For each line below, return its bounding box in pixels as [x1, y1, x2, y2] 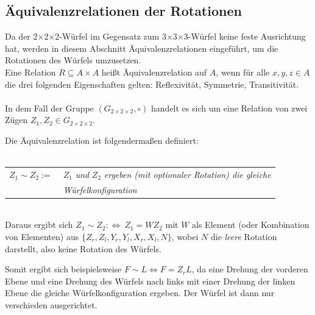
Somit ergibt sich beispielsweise [5, 263, 122, 275]
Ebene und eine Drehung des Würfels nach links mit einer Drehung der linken [5, 274, 296, 287]
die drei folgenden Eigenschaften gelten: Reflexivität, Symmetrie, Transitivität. [5, 77, 299, 90]
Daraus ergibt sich [5, 218, 73, 231]
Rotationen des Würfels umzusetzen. [5, 54, 141, 66]
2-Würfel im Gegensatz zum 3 [55, 30, 166, 43]
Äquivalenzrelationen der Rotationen [5, 1, 242, 20]
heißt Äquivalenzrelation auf [101, 65, 207, 78]
